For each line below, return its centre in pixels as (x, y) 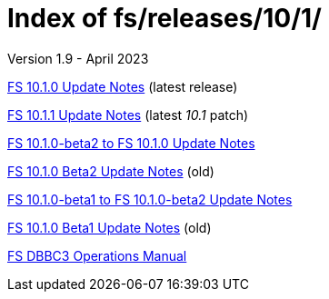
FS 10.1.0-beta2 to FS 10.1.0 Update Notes (131, 143)
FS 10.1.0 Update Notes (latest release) (123, 86)
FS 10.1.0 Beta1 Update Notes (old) (110, 227)
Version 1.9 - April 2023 (78, 58)
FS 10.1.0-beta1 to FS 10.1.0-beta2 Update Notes (150, 199)
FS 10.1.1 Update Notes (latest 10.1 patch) (128, 115)
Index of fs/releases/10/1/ (164, 18)
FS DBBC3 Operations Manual (97, 255)
